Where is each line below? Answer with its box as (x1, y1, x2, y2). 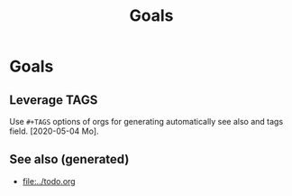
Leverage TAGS (9, 92, 98, 107)
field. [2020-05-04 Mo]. (9, 126, 99, 136)
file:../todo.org (22, 175, 76, 186)
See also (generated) (9, 152, 130, 167)
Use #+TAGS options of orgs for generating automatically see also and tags (9, 117, 284, 126)
